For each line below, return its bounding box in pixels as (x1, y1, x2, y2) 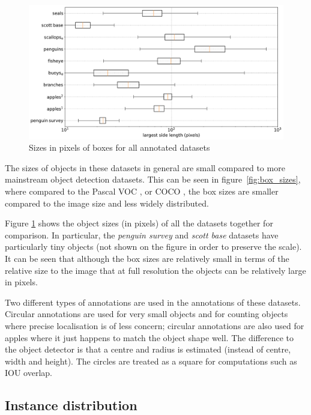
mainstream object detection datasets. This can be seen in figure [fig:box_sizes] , (5, 173, 301, 186)
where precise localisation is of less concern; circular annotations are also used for (5, 319, 304, 332)
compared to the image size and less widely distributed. (5, 196, 209, 209)
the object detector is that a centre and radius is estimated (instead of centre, (5, 343, 291, 356)
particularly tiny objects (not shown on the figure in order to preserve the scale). (5, 240, 302, 253)
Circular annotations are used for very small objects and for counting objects (5, 307, 288, 320)
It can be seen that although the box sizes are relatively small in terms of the (5, 252, 289, 264)
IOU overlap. (5, 366, 52, 379)
